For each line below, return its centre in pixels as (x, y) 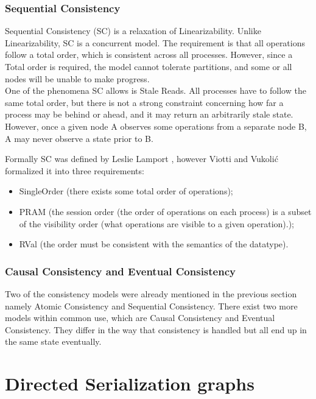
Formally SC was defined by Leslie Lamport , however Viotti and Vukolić (142, 159)
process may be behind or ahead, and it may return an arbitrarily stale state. (149, 114)
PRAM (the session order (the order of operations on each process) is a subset (165, 211)
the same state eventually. (53, 341)
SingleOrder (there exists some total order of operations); (126, 191)
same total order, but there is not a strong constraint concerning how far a (144, 102)
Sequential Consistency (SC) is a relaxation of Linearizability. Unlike (133, 31)
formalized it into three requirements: (75, 170)
